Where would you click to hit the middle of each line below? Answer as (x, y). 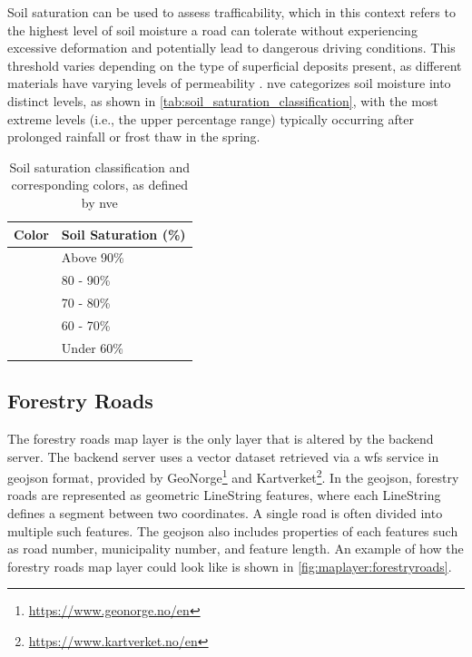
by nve (99, 202)
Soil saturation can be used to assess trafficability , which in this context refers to (231, 12)
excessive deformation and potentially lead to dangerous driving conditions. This (231, 48)
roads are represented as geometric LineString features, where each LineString (224, 495)
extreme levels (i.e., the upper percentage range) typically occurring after (211, 118)
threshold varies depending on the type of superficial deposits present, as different (235, 65)
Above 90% (93, 257)
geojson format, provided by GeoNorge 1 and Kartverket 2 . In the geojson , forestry (233, 476)
